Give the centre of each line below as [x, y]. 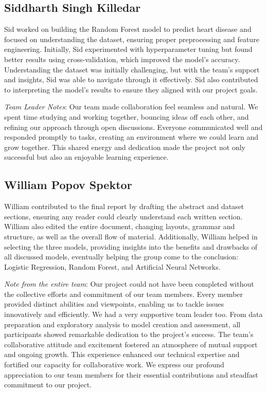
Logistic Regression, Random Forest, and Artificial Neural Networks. [112, 266]
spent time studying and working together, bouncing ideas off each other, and [127, 116]
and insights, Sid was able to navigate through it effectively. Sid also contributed [131, 79]
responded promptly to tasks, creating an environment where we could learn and [131, 137]
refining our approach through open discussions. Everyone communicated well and [133, 127]
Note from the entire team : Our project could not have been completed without [129, 284]
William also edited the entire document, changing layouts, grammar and [120, 226]
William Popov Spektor [68, 185]
